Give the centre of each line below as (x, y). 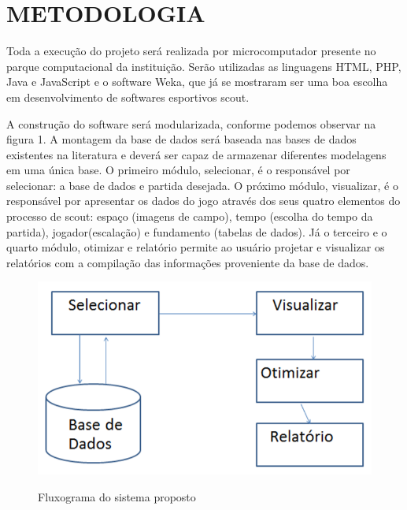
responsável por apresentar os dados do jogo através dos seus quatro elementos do (203, 201)
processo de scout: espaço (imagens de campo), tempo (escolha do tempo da (190, 216)
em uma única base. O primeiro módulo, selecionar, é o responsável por (178, 170)
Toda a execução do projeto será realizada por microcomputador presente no (191, 51)
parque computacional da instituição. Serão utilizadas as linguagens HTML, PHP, (204, 66)
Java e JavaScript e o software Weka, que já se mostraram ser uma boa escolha (197, 82)
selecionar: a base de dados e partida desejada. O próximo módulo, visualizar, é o (202, 185)
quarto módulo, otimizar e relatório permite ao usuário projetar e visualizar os (196, 247)
